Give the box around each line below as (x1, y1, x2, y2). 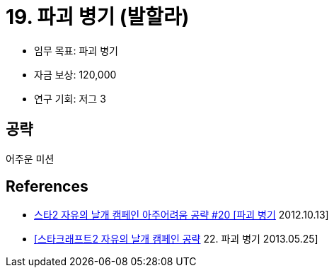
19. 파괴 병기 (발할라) (6, 5, 190, 29)
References (6, 178, 88, 196)
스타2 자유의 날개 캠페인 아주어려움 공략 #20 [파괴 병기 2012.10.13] (34, 209, 329, 221)
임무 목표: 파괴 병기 (34, 44, 118, 57)
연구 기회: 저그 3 (34, 92, 106, 105)
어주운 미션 (6, 152, 54, 165)
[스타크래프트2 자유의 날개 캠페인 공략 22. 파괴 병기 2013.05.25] (34, 233, 318, 245)
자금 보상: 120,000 (34, 68, 117, 81)
